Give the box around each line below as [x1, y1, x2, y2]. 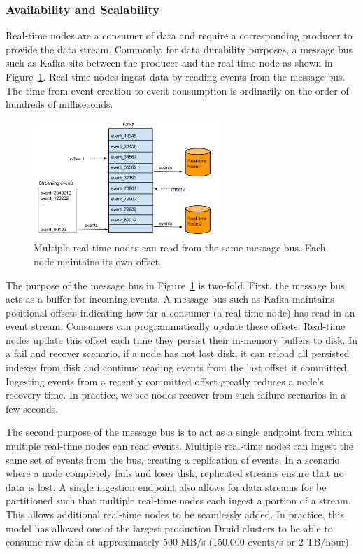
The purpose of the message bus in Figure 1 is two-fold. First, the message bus [6, 277, 345, 292]
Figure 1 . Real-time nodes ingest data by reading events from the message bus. [6, 69, 346, 83]
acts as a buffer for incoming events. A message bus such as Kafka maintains [6, 291, 334, 306]
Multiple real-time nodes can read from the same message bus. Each [34, 240, 326, 255]
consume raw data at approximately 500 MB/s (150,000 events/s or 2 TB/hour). [6, 534, 352, 549]
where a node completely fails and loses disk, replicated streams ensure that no [6, 466, 344, 480]
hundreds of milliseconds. [6, 97, 113, 111]
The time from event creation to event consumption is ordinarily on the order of [6, 83, 349, 97]
